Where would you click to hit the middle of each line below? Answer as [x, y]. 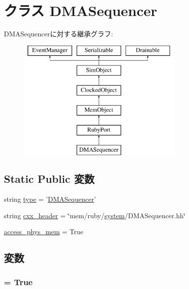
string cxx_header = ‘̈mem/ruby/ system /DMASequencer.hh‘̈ [95, 215]
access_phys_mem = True [44, 232]
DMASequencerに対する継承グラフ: [59, 34]
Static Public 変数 [49, 179]
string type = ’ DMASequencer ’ [50, 199]
